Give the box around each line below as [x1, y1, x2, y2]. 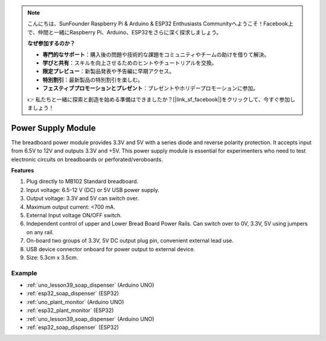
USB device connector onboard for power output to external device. [26, 245, 196, 253]
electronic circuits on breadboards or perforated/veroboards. [11, 156, 163, 163]
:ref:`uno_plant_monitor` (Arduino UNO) [26, 298, 124, 305]
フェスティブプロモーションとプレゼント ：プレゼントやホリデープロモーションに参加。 [42, 84, 259, 92]
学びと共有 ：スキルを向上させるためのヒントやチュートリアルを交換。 [42, 59, 217, 66]
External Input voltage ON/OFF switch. [26, 211, 122, 218]
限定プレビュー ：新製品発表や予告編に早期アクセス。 [42, 68, 175, 75]
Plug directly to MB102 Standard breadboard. [26, 178, 139, 185]
